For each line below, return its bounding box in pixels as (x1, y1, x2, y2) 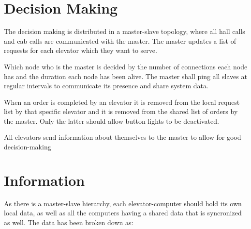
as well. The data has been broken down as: (4, 217, 133, 227)
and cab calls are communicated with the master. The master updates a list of (4, 35, 236, 46)
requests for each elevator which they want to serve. (4, 45, 157, 55)
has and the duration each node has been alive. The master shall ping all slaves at (4, 71, 247, 81)
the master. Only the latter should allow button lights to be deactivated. (4, 115, 219, 126)
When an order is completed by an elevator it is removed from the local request (4, 97, 240, 107)
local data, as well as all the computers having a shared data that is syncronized (4, 208, 242, 218)
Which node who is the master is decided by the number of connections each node (4, 61, 248, 71)
